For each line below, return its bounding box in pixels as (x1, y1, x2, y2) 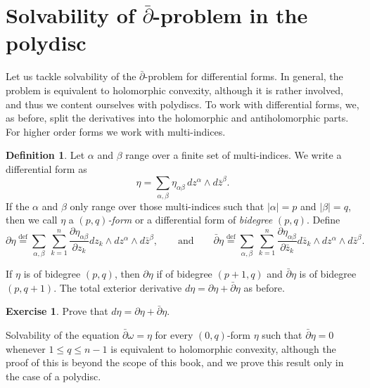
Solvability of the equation (6, 328, 120, 342)
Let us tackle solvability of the (6, 69, 136, 84)
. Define (306, 212, 340, 227)
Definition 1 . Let (6, 148, 85, 162)
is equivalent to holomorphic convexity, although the (110, 341, 336, 356)
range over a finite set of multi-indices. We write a (125, 148, 342, 162)
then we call (6, 212, 58, 227)
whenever (6, 341, 46, 356)
